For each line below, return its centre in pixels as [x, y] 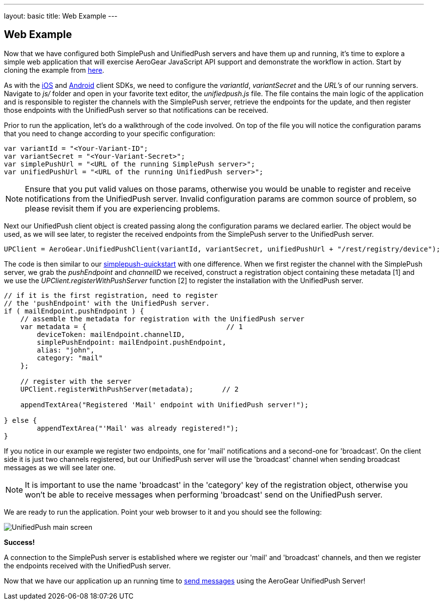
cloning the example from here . [54, 70]
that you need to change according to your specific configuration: [110, 133]
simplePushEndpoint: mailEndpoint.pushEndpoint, [132, 342]
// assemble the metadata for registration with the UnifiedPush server [162, 319]
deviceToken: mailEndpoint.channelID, [111, 334]
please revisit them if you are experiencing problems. [123, 208]
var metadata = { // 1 [131, 326]
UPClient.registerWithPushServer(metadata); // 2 [129, 389]
